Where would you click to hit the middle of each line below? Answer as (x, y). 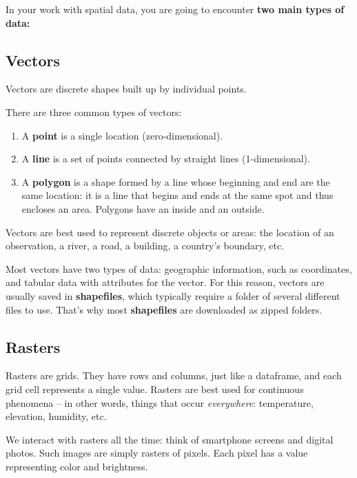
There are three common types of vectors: (94, 112)
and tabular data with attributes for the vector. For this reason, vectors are (165, 282)
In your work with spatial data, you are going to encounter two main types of (175, 9)
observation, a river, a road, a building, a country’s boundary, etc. (145, 246)
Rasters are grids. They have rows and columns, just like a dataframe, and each (174, 375)
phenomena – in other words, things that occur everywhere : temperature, (160, 402)
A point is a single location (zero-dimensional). (122, 135)
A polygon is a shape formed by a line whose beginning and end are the (176, 181)
